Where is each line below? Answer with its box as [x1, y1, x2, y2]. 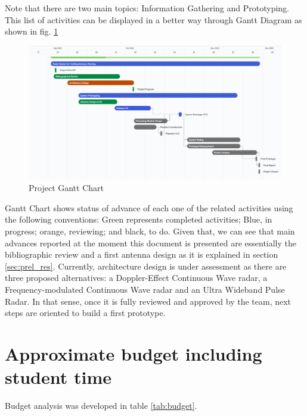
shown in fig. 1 [5, 25, 58, 37]
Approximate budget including [5, 341, 262, 365]
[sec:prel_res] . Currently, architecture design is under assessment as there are [5, 259, 287, 272]
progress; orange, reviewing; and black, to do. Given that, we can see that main [5, 224, 295, 237]
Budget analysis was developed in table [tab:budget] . [5, 399, 197, 412]
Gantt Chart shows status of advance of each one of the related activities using [5, 201, 293, 214]
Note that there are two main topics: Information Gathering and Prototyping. [5, 2, 289, 14]
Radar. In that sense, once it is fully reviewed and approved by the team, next [5, 295, 292, 307]
